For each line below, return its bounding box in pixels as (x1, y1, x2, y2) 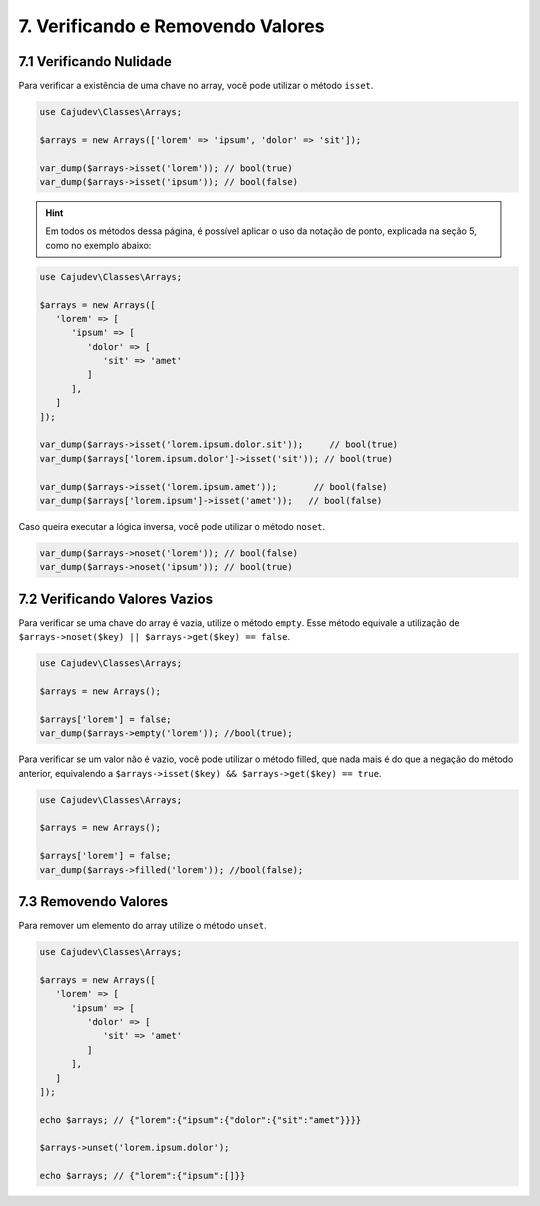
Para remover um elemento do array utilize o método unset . (18, 920, 267, 931)
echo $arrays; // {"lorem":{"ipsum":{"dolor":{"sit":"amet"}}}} (39, 1114, 362, 1125)
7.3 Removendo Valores (18, 893, 169, 910)
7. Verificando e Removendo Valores (18, 15, 325, 37)
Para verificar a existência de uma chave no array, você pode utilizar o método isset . (18, 80, 374, 92)
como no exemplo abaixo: (45, 239, 152, 251)
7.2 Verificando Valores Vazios (18, 590, 214, 607)
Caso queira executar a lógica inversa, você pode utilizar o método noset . (18, 520, 326, 532)
